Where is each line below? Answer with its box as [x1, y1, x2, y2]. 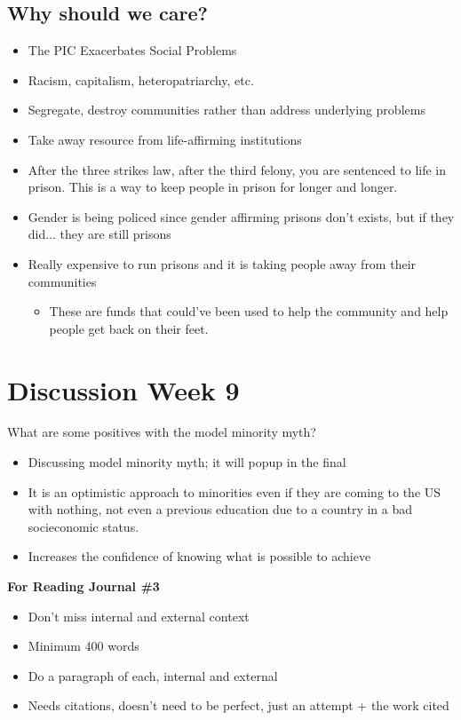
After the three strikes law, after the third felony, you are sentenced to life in [28, 160, 447, 178]
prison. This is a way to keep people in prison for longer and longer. [28, 178, 398, 196]
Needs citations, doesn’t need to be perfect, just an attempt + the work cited [28, 696, 449, 715]
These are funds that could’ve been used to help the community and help [49, 302, 449, 320]
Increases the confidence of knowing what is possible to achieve [28, 547, 371, 566]
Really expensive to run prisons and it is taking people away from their [28, 254, 417, 273]
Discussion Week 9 [7, 371, 240, 407]
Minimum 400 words [28, 637, 139, 655]
